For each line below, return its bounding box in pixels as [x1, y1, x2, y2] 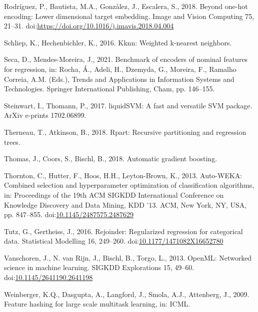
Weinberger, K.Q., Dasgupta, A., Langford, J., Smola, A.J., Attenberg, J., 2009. [4, 289, 249, 299]
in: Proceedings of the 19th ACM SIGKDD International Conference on [4, 189, 224, 200]
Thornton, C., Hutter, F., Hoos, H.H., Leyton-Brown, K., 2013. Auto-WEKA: [4, 170, 242, 180]
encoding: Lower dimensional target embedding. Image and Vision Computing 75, [4, 10, 254, 21]
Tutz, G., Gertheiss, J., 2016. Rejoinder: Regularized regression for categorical [4, 226, 243, 236]
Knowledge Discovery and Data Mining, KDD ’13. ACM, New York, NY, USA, [4, 199, 247, 210]
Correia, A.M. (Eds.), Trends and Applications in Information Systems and [4, 73, 234, 84]
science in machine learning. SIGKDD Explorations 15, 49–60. [4, 262, 194, 273]
